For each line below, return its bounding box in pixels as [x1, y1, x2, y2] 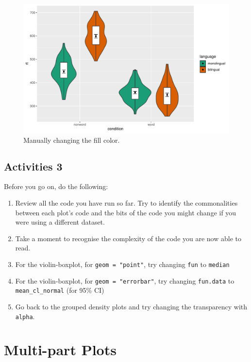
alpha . [15, 311, 35, 321]
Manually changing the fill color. [23, 134, 120, 145]
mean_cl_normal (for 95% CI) [15, 285, 104, 295]
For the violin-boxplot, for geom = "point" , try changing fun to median [15, 259, 230, 269]
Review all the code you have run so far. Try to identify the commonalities [15, 197, 238, 208]
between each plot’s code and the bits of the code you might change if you [15, 207, 236, 217]
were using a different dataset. [15, 217, 105, 227]
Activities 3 [4, 158, 63, 173]
